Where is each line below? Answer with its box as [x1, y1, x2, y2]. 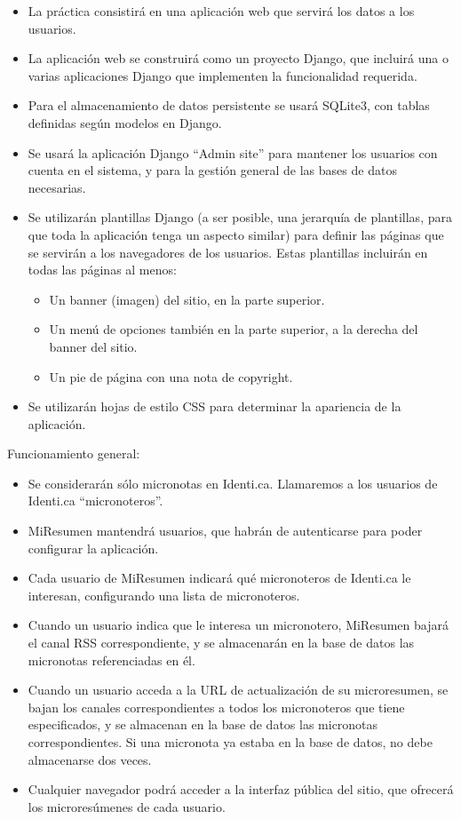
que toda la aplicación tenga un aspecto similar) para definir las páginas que [28, 225, 444, 243]
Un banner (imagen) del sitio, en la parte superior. [49, 290, 325, 308]
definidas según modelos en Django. [28, 113, 222, 131]
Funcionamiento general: [7, 444, 140, 463]
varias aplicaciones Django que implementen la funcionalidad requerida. [28, 66, 417, 84]
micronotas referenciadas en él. [28, 650, 195, 669]
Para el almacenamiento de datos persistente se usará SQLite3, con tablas [28, 96, 430, 115]
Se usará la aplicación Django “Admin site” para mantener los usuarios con [28, 143, 438, 162]
